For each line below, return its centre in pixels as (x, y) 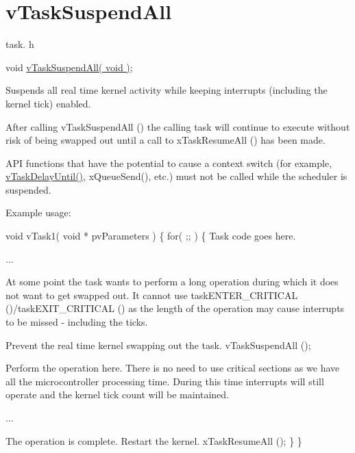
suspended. (28, 189)
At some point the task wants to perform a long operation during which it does (172, 282)
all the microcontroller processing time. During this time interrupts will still (165, 381)
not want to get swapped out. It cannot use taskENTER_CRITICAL (152, 295)
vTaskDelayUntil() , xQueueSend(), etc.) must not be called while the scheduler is (176, 176)
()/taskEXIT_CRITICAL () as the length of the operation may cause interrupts (175, 308)
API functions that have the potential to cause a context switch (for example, (169, 163)
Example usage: (38, 212)
